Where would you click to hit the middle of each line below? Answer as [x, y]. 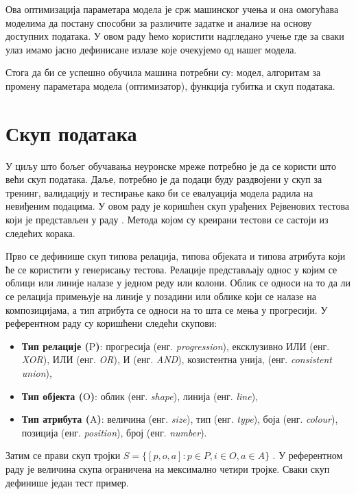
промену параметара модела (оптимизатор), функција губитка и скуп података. [170, 85]
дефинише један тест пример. [67, 482]
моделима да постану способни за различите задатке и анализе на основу [159, 22]
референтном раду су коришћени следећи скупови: [111, 323]
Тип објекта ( [52, 396]
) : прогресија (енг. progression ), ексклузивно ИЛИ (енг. [213, 346]
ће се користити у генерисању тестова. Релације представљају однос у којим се [171, 269]
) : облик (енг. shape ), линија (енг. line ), [174, 396]
